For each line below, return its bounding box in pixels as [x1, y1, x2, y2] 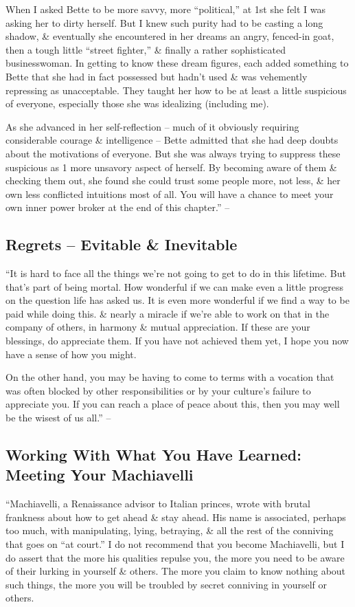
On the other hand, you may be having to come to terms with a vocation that [5, 370, 334, 384]
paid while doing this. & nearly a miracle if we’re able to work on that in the [5, 306, 330, 320]
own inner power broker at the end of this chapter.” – [5, 200, 230, 214]
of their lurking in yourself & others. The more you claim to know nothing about [5, 564, 346, 578]
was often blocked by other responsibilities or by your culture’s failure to [5, 383, 311, 397]
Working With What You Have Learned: [5, 444, 301, 465]
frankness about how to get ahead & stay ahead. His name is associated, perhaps [5, 509, 346, 524]
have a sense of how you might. [5, 346, 137, 361]
